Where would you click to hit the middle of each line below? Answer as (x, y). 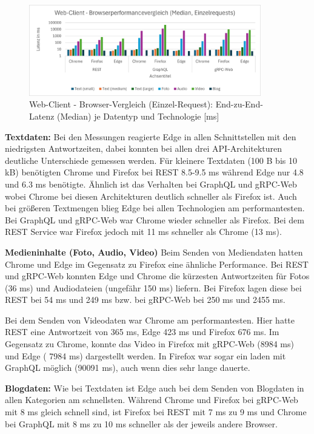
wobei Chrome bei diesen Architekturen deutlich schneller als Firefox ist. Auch (151, 196)
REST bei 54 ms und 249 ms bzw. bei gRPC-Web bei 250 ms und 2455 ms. (145, 300)
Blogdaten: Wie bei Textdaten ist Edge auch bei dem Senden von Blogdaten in (155, 388)
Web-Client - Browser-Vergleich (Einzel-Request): (121, 104)
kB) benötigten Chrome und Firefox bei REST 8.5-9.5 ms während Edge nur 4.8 (154, 172)
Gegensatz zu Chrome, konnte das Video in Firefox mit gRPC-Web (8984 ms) (149, 344)
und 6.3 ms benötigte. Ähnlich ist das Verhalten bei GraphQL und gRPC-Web (151, 184)
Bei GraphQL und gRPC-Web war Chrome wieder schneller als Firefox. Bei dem (155, 219)
